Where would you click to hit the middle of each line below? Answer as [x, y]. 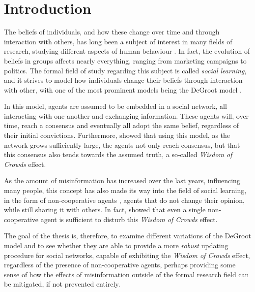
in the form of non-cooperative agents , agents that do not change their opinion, [124, 200]
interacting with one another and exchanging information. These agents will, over [127, 115]
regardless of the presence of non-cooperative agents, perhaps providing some [120, 265]
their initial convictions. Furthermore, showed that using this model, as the [117, 135]
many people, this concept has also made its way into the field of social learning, [125, 190]
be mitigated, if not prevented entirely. [62, 284]
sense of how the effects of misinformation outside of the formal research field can [127, 274]
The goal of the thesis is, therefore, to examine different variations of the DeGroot [127, 236]
